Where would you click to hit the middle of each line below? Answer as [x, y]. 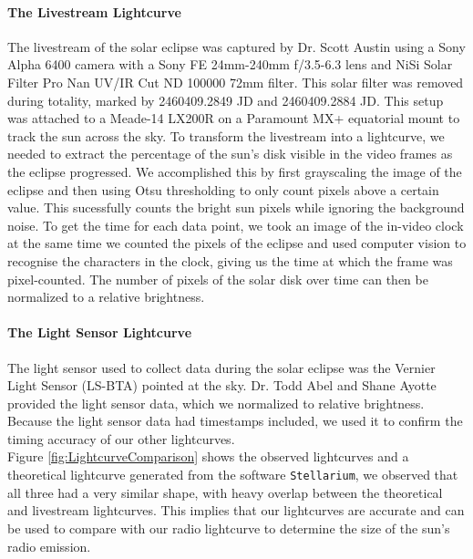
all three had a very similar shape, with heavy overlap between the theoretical [225, 492]
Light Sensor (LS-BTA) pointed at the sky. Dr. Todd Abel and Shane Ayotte [222, 385]
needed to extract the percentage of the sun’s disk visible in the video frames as [230, 154]
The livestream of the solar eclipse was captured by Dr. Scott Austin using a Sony [236, 46]
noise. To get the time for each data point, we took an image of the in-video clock [236, 225]
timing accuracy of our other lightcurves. [121, 438]
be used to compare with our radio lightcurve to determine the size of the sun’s [229, 528]
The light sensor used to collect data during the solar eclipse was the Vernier [221, 367]
